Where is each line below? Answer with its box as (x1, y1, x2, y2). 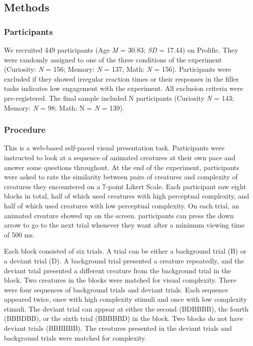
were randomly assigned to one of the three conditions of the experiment (4, 54, 222, 64)
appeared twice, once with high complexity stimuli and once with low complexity (4, 294, 247, 304)
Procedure (4, 123, 46, 136)
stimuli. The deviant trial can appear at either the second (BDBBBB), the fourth (4, 303, 249, 314)
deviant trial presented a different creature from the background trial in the (4, 265, 231, 275)
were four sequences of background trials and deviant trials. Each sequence (4, 284, 228, 294)
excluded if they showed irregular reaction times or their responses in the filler (4, 73, 239, 84)
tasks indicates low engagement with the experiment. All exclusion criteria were (4, 83, 243, 93)
